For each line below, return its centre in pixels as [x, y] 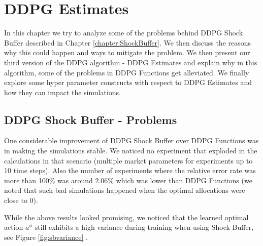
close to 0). [21, 200]
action [14, 227]
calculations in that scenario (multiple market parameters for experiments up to [128, 160]
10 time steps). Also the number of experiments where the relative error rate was [130, 170]
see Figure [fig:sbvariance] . [46, 237]
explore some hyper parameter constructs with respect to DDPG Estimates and [128, 82]
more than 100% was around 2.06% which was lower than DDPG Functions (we [128, 180]
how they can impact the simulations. [62, 92]
